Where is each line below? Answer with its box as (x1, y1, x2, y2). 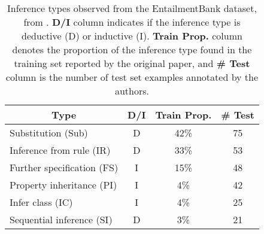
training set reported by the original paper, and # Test (14, 56, 250, 70)
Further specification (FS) (10, 160, 119, 174)
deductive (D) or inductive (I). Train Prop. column (22, 29, 242, 42)
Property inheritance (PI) (10, 178, 117, 192)
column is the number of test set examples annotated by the (5, 70, 259, 84)
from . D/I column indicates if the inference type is (23, 15, 241, 29)
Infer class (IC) (10, 195, 73, 209)
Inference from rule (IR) (10, 143, 111, 157)
